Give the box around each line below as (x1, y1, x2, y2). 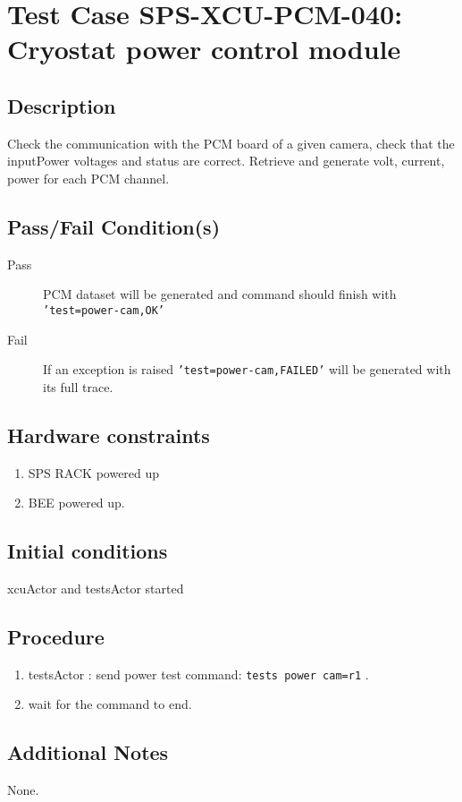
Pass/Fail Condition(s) (7, 212, 221, 240)
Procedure (7, 623, 105, 651)
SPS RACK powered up (28, 463, 160, 482)
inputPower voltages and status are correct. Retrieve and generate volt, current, (7, 151, 445, 170)
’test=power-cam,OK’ (43, 303, 165, 317)
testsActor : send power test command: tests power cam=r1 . (28, 664, 369, 683)
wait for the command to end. (28, 695, 192, 713)
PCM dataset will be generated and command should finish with (43, 285, 397, 303)
